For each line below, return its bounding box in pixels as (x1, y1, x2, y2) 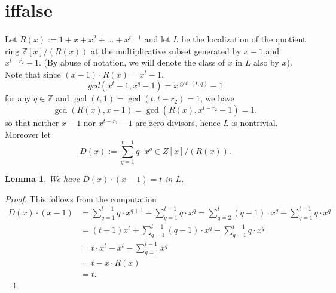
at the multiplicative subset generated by (91, 44, 242, 57)
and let (144, 32, 170, 45)
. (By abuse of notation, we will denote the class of (39, 56, 225, 69)
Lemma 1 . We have (5, 172, 80, 185)
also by (253, 56, 279, 69)
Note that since (5, 67, 61, 80)
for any (5, 92, 31, 104)
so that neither (5, 116, 59, 128)
